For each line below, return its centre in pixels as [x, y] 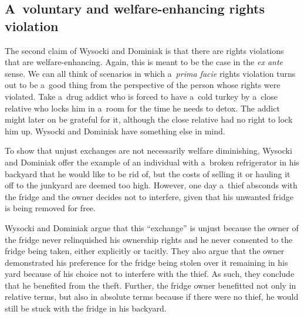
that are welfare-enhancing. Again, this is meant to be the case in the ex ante [144, 62]
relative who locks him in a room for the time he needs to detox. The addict [142, 108]
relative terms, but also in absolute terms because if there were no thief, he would [152, 297]
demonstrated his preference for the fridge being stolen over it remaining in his [146, 262]
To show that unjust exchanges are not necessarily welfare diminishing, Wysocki [148, 150]
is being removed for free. [50, 208]
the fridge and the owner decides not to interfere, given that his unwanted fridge [149, 196]
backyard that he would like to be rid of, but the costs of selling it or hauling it [148, 173]
